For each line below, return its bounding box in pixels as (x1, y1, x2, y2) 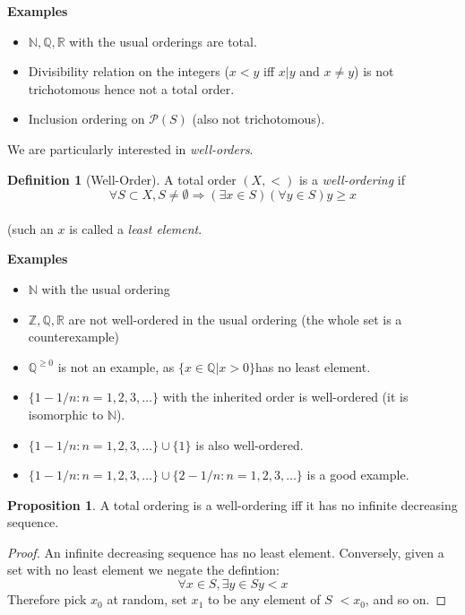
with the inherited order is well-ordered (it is (162, 387, 409, 406)
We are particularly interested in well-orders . (7, 139, 254, 158)
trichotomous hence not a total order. (28, 79, 235, 98)
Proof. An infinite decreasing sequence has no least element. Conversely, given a (7, 542, 444, 561)
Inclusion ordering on (28, 109, 145, 128)
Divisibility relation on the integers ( (28, 62, 229, 81)
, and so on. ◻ (365, 590, 447, 609)
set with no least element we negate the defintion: (7, 560, 280, 579)
